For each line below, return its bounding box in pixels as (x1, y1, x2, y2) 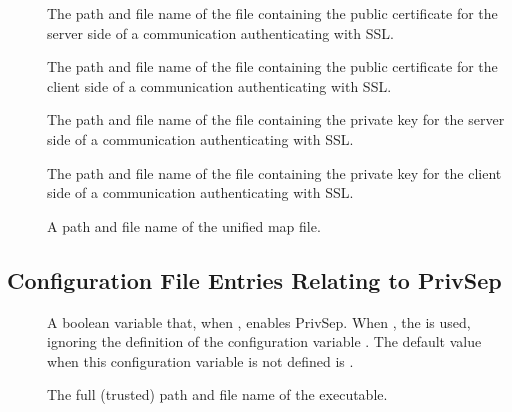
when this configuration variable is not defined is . (47, 350, 354, 371)
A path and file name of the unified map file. (47, 215, 321, 236)
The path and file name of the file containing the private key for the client (47, 162, 502, 183)
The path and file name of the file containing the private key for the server (47, 109, 505, 130)
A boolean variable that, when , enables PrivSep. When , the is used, (47, 311, 471, 332)
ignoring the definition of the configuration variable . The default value (47, 331, 482, 352)
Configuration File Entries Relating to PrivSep (7, 264, 502, 295)
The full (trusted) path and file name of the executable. (47, 384, 388, 405)
